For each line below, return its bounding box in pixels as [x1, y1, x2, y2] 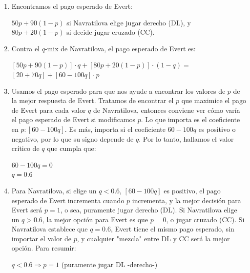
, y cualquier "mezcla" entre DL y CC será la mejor [77, 233, 230, 243]
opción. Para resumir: [11, 243, 76, 253]
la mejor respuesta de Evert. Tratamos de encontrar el [11, 95, 174, 105]
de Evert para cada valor [11, 105, 86, 115]
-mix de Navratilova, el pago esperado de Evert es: [44, 43, 196, 53]
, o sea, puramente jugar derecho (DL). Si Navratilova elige [60, 205, 237, 215]
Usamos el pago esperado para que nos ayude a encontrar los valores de [11, 85, 226, 96]
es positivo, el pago [164, 185, 221, 195]
